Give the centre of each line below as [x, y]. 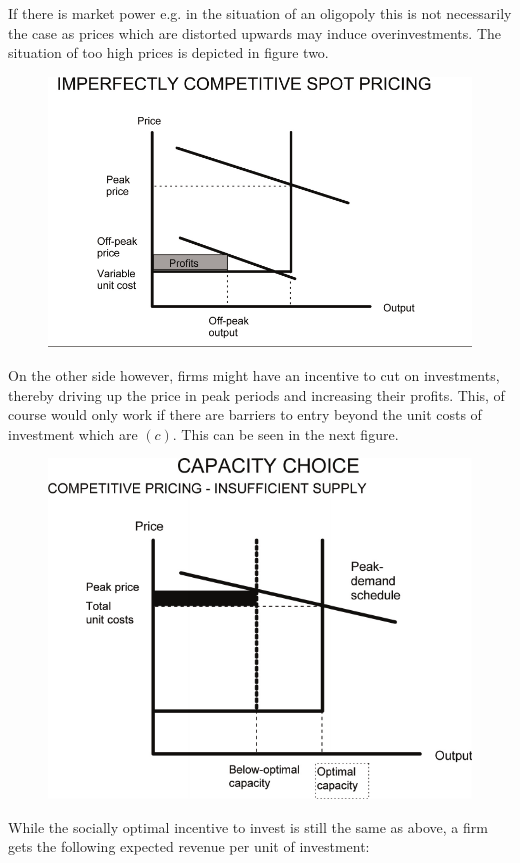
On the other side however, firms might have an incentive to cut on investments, [254, 374]
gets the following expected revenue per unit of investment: [189, 846]
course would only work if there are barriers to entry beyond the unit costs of [245, 414]
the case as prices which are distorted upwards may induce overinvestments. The [254, 32]
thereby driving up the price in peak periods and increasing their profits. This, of [256, 394]
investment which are [73, 433]
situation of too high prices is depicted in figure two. [168, 52]
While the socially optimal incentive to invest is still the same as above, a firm [248, 826]
